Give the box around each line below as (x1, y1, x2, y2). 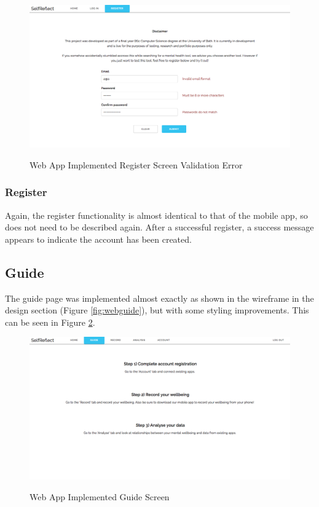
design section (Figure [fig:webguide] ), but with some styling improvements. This (5, 304, 309, 316)
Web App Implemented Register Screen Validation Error (30, 158, 243, 171)
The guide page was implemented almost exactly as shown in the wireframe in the (5, 291, 314, 304)
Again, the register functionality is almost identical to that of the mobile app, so (5, 208, 308, 221)
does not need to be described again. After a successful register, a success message (5, 221, 314, 234)
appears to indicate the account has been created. (5, 232, 192, 245)
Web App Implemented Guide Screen (30, 490, 170, 503)
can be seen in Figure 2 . (5, 315, 95, 328)
